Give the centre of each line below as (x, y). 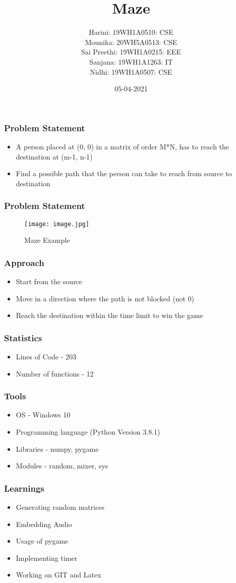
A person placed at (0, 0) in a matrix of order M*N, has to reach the (123, 146)
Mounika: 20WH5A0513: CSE (131, 42)
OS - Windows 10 (43, 415)
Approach (24, 262)
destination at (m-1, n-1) (54, 156)
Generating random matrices (60, 507)
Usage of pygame (42, 541)
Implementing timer (47, 558)
